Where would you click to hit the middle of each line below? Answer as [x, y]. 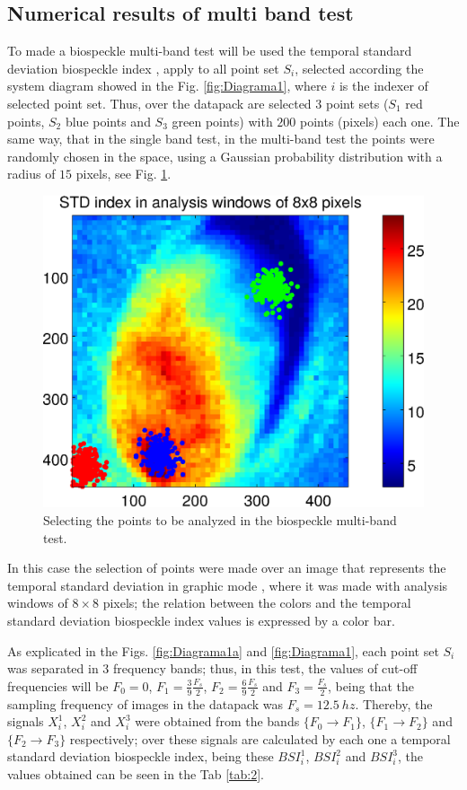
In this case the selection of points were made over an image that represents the [227, 568]
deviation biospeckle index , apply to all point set [143, 68]
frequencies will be [58, 685]
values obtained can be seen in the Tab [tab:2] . [136, 773]
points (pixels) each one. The [379, 121]
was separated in [53, 668]
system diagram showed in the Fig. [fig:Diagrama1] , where [167, 86]
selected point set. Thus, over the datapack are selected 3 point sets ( [198, 103]
